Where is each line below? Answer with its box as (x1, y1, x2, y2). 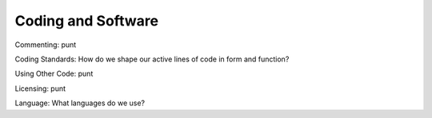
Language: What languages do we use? (14, 98, 146, 108)
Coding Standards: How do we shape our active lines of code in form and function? (14, 54, 290, 64)
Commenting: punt (14, 40, 77, 49)
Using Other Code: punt (14, 69, 94, 79)
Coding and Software (14, 12, 159, 29)
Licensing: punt (14, 84, 66, 93)
